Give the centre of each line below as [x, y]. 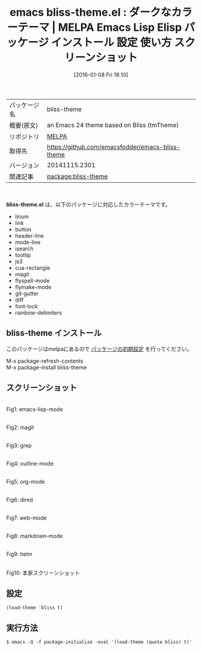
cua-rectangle [32, 268]
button [23, 229]
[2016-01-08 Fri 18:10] [101, 75]
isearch [24, 249]
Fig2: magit [20, 427]
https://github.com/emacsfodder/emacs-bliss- [114, 147]
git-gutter [27, 293]
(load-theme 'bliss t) [35, 608]
